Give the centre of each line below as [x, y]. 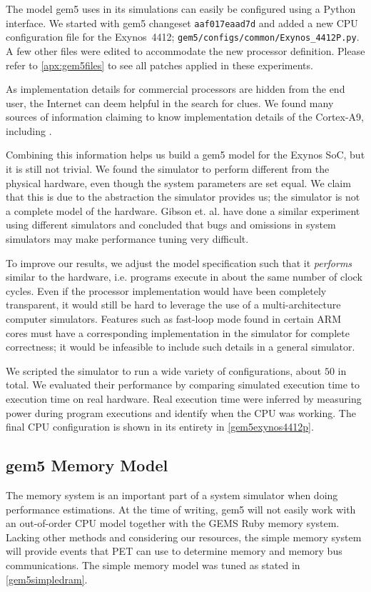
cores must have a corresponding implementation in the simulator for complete [178, 332]
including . [29, 130]
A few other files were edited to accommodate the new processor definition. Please [185, 50]
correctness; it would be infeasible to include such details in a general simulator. [181, 347]
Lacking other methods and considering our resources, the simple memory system [184, 537]
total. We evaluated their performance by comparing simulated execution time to [183, 385]
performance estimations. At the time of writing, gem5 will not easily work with [181, 509]
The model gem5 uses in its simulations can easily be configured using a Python [181, 9]
